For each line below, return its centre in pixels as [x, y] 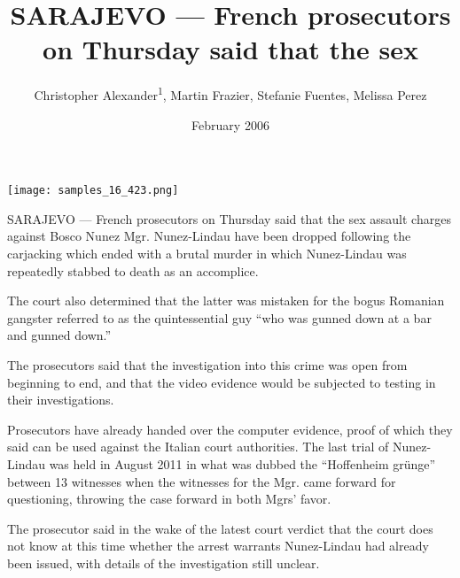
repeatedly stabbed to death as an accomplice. [133, 270]
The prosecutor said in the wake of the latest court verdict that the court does [220, 528]
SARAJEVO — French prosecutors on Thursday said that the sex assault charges [229, 218]
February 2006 [230, 124]
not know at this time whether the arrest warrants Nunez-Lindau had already [218, 546]
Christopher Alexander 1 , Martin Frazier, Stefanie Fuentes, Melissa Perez [230, 93]
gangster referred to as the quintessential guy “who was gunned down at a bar [219, 317]
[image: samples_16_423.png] [93, 191]
